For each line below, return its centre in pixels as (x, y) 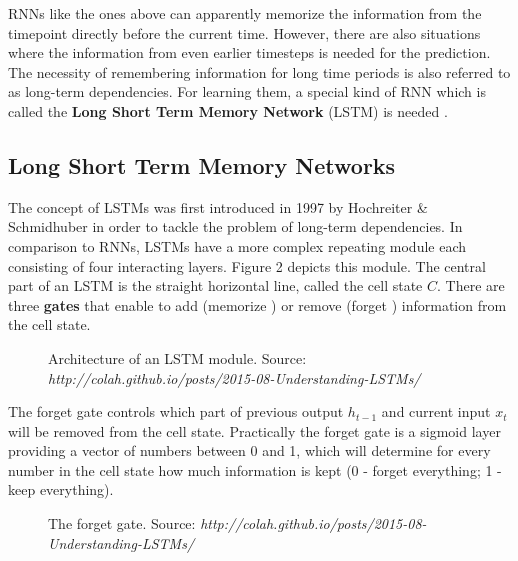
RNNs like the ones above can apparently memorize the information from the (245, 13)
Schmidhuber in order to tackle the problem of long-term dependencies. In (235, 226)
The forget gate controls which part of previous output (176, 411)
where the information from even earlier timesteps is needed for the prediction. (249, 52)
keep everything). (61, 489)
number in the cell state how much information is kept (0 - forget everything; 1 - (255, 469)
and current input (436, 411)
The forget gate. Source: (122, 523)
